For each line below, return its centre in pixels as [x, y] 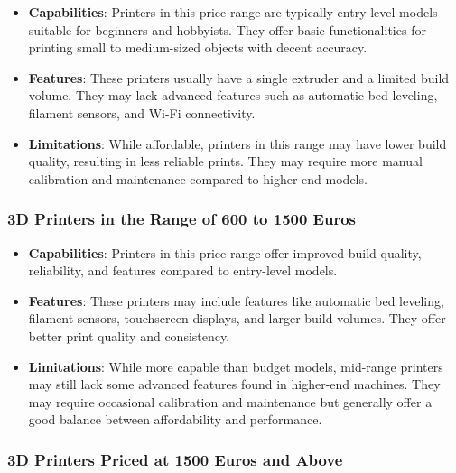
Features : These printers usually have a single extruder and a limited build [239, 77]
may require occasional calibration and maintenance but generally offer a [230, 401]
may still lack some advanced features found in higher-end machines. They [234, 384]
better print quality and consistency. [129, 335]
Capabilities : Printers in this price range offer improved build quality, [225, 252]
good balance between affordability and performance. [175, 419]
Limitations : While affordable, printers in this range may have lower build [237, 143]
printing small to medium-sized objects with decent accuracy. [198, 47]
